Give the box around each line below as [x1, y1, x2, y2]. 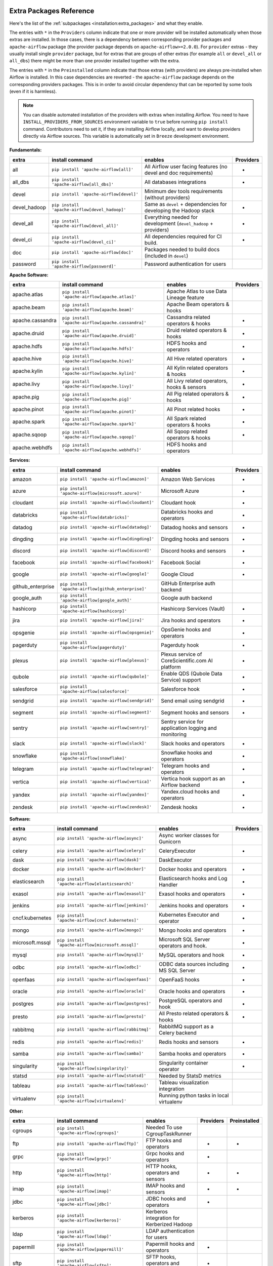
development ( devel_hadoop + [144, 220, 213, 227]
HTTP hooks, [146, 1163, 177, 1170]
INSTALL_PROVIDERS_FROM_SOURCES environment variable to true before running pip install [23, 119, 229, 125]
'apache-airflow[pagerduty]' [60, 645, 127, 650]
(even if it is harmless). [9, 89, 57, 95]
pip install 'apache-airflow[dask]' [57, 857, 142, 863]
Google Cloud [161, 570, 194, 577]
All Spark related [166, 415, 206, 422]
